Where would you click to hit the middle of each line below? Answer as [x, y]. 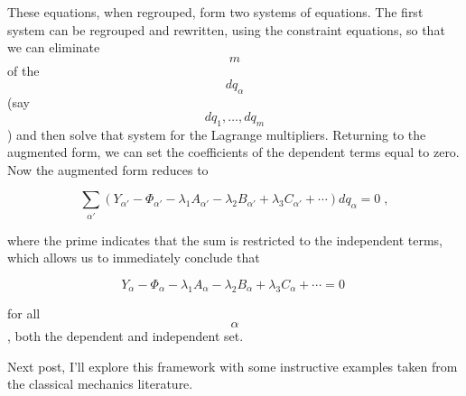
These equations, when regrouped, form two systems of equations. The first [215, 12]
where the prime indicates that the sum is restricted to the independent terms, [225, 239]
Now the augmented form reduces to [108, 169]
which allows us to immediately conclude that [134, 258]
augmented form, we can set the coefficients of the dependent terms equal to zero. [233, 152]
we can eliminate [54, 47]
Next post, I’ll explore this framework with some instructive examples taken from [233, 366]
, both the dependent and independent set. [126, 336]
